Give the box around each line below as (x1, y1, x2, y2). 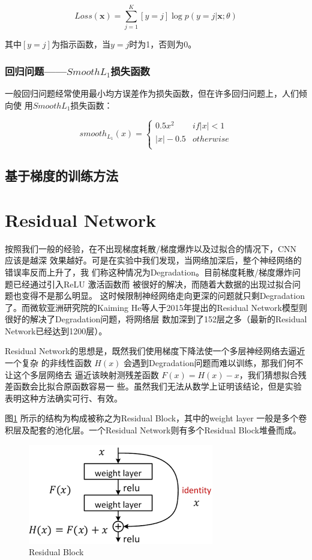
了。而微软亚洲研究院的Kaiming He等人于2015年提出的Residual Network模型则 (5, 301, 307, 313)
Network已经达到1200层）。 (5, 324, 107, 337)
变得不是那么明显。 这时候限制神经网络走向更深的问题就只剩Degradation (21, 289, 305, 302)
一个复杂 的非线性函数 (5, 357, 92, 369)
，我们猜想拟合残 (239, 368, 307, 381)
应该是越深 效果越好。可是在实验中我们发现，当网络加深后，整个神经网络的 (5, 254, 302, 266)
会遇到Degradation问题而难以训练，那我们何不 (124, 357, 304, 369)
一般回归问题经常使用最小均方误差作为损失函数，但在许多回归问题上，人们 (5, 86, 299, 99)
